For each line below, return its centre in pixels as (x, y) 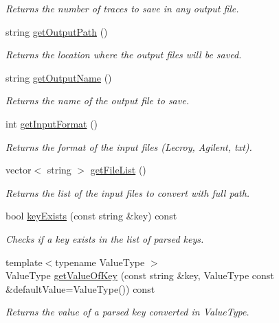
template (24, 262)
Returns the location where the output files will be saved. (124, 55)
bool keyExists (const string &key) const (91, 216)
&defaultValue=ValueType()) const (80, 288)
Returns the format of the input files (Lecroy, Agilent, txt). (129, 146)
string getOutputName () (59, 77)
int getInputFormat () (52, 123)
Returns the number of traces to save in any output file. (122, 8)
